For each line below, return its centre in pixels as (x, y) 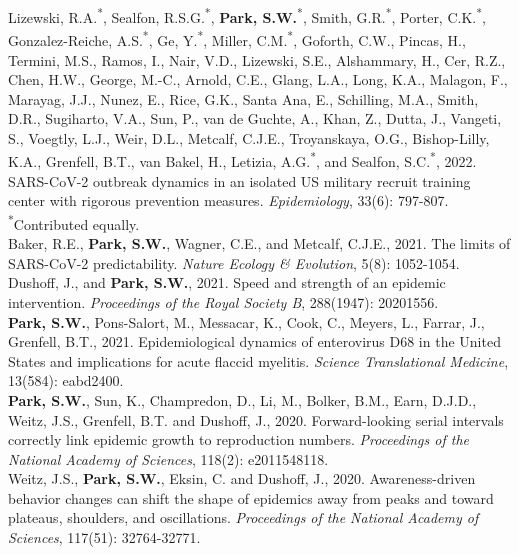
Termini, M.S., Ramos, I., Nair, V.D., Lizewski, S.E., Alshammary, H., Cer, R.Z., (257, 59)
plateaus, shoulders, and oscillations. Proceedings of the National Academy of (243, 517)
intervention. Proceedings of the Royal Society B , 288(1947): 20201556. (223, 301)
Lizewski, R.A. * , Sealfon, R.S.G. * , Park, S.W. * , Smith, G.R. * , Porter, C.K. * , (247, 15)
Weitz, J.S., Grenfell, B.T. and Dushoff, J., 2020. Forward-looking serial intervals (256, 419)
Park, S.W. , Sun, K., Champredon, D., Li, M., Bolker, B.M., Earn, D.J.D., (242, 399)
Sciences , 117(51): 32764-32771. (104, 537)
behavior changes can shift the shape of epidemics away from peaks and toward (251, 497)
